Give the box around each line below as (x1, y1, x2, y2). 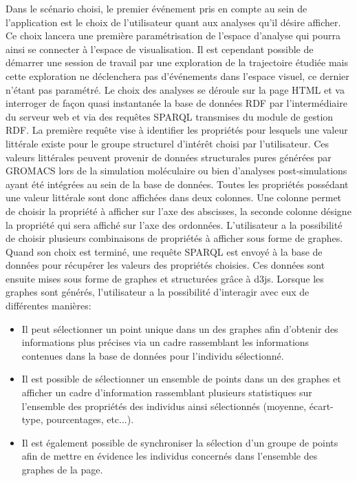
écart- (309, 398, 334, 413)
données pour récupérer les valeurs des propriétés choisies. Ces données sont (6, 258, 325, 272)
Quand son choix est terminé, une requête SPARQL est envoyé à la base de (6, 244, 323, 258)
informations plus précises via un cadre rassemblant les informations (21, 335, 310, 349)
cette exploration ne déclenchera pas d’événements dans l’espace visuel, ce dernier (6, 68, 349, 83)
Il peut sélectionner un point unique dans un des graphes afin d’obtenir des (21, 321, 338, 336)
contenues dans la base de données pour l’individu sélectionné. (21, 348, 284, 362)
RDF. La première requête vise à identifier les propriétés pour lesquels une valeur (6, 123, 348, 137)
